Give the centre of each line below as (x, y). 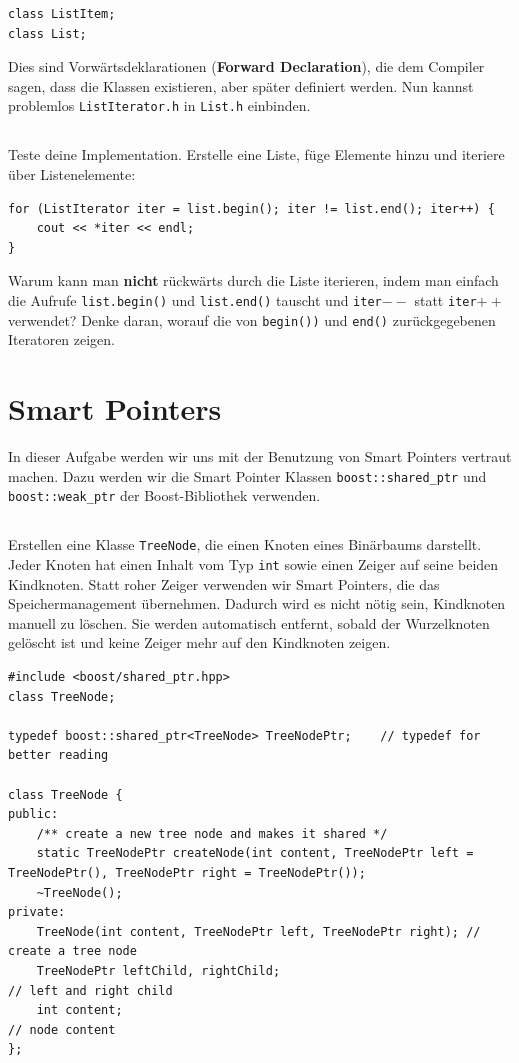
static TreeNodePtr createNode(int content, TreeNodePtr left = (255, 853)
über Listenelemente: (72, 174)
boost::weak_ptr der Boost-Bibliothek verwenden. (164, 495)
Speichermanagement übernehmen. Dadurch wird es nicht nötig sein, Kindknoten (257, 603)
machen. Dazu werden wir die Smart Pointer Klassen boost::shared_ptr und (247, 475)
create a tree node (72, 951)
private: (37, 912)
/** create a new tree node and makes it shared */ (212, 833)
